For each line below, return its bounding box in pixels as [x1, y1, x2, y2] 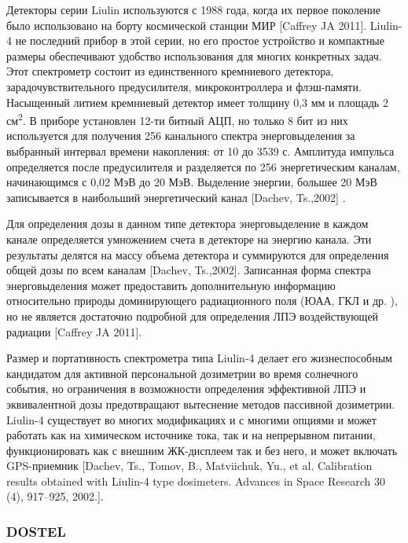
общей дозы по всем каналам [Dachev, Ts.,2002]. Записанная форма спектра [6, 262, 371, 278]
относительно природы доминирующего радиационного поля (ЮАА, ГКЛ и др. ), [6, 292, 398, 309]
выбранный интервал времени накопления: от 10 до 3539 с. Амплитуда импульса [6, 143, 395, 159]
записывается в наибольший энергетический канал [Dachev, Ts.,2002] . [6, 189, 346, 205]
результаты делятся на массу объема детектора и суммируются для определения [6, 246, 389, 262]
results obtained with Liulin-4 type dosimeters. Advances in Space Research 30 [6, 472, 385, 489]
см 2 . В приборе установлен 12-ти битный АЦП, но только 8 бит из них [6, 110, 348, 128]
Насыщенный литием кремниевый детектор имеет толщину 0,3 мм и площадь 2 [6, 94, 388, 110]
